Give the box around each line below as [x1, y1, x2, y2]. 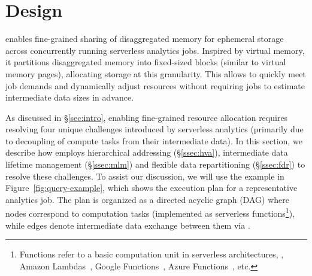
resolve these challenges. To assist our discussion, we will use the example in [5, 169, 284, 182]
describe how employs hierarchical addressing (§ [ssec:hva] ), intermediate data [5, 146, 288, 159]
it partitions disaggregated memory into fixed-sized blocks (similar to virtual [5, 56, 286, 68]
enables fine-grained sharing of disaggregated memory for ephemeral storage [5, 32, 284, 45]
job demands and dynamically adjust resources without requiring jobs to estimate [5, 79, 305, 92]
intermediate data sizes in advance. [5, 91, 134, 104]
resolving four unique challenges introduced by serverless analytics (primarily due [5, 123, 304, 135]
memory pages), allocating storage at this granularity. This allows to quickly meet [5, 67, 306, 80]
